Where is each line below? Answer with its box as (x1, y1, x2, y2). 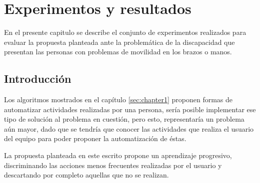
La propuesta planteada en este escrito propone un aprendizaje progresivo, (4, 150, 232, 161)
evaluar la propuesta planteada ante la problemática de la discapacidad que (4, 36, 235, 47)
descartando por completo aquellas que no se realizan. (4, 170, 169, 180)
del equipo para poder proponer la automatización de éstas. (4, 133, 186, 144)
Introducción (4, 71, 71, 86)
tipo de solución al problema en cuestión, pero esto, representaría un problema (4, 114, 244, 124)
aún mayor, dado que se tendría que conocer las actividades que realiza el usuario (4, 123, 254, 134)
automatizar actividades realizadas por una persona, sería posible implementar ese (4, 104, 256, 114)
